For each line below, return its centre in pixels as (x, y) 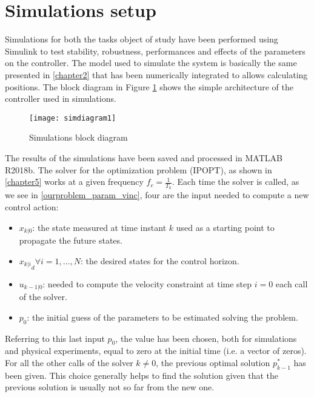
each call (292, 283)
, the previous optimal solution (213, 363)
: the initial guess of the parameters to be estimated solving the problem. (162, 317)
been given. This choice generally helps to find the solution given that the (142, 375)
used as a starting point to (225, 227)
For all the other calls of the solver (69, 363)
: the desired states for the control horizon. (160, 260)
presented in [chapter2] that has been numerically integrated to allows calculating (156, 74)
